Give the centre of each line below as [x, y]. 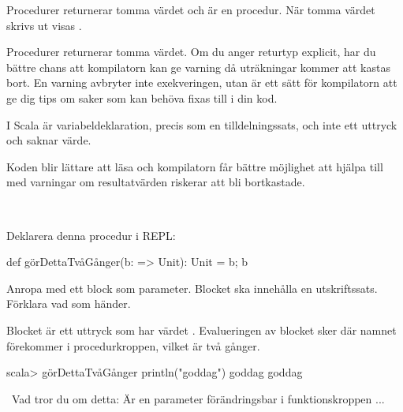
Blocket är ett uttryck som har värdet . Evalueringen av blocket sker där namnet [201, 330]
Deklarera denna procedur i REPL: [91, 235]
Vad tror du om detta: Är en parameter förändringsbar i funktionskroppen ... [198, 398]
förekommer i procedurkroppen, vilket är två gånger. [133, 345]
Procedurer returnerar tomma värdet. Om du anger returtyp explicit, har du [191, 52]
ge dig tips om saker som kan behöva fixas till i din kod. [142, 97]
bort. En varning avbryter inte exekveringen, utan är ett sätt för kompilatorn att [202, 82]
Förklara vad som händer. [69, 303]
